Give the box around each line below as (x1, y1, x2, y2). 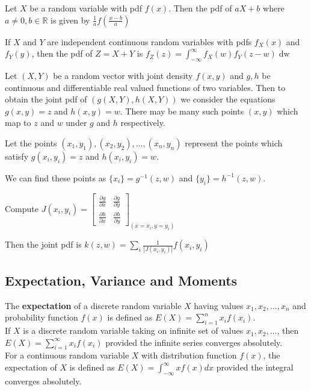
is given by (51, 13, 90, 26)
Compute (5, 202, 38, 214)
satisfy (5, 149, 29, 162)
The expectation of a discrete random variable (5, 299, 182, 311)
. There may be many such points (120, 104, 244, 117)
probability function (5, 311, 78, 324)
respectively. (120, 116, 165, 129)
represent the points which (185, 136, 283, 149)
